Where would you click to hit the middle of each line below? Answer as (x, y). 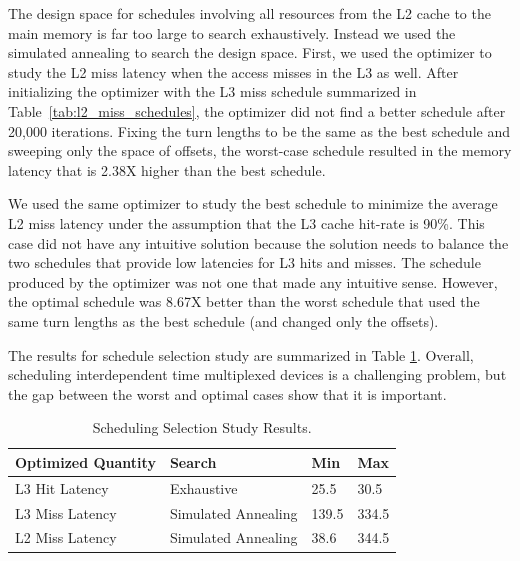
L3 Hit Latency (62, 487)
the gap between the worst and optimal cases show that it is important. (227, 393)
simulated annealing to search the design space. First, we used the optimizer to (250, 52)
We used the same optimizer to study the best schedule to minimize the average (253, 203)
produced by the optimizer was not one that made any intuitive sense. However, (253, 281)
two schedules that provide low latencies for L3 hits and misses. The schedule (244, 262)
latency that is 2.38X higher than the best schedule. (167, 169)
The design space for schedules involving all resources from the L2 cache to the (249, 13)
